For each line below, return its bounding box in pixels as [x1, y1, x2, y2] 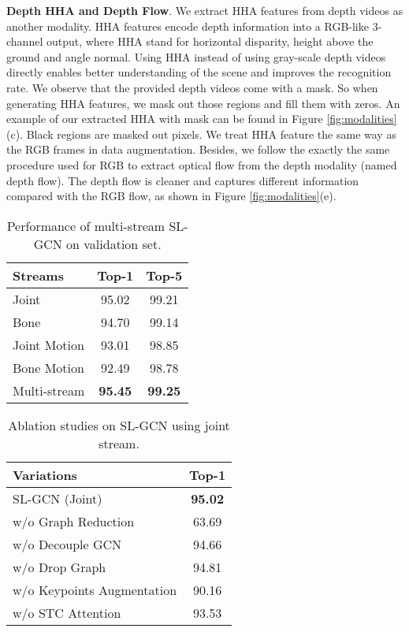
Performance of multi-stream [6, 216, 165, 235]
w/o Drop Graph [13, 557, 106, 576]
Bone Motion [13, 358, 84, 377]
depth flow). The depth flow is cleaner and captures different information [6, 172, 359, 188]
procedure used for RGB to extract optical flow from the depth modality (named [6, 156, 397, 173]
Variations [13, 465, 77, 484]
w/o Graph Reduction [13, 511, 135, 530]
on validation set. [66, 234, 162, 253]
